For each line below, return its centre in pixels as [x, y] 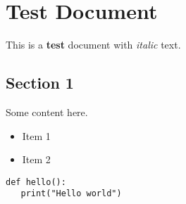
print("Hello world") [71, 194]
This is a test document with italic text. [93, 45]
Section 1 [40, 83]
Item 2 [36, 159]
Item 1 [36, 135]
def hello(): [36, 182]
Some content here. [47, 111]
